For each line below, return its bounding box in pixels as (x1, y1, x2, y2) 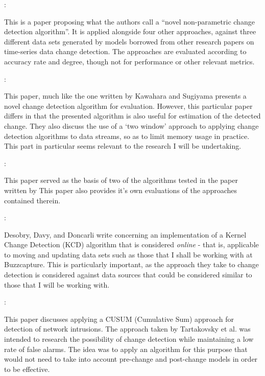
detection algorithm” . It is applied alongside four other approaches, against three (4, 26, 256, 37)
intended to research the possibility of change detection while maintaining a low (4, 334, 254, 344)
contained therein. (4, 195, 61, 205)
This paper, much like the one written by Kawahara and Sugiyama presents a (4, 90, 247, 101)
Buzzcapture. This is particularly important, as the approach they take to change (4, 259, 259, 270)
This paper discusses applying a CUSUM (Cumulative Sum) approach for (4, 313, 234, 324)
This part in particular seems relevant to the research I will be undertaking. (4, 140, 242, 151)
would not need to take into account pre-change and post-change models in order (4, 354, 258, 364)
